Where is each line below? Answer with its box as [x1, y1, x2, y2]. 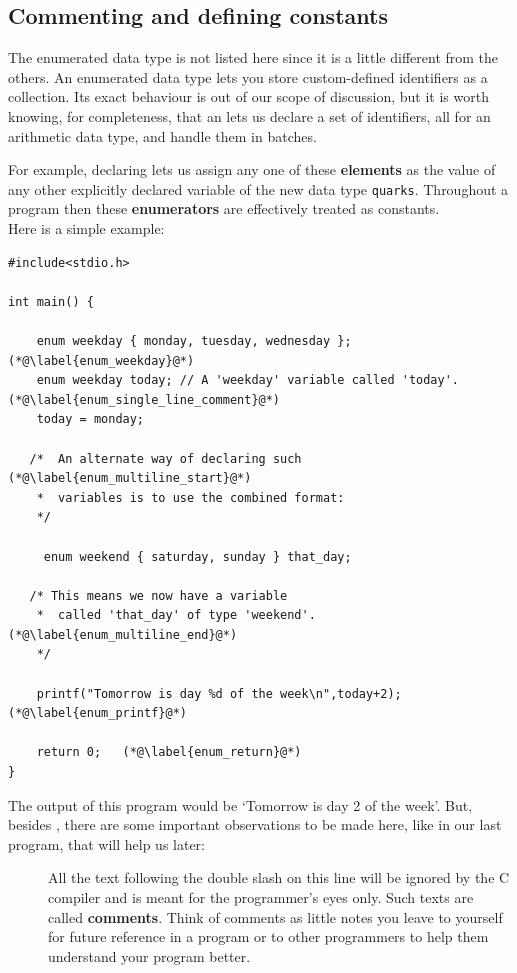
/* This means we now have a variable [29, 588, 288, 603]
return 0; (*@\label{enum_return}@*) [36, 745, 302, 760]
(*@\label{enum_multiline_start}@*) [8, 471, 252, 486]
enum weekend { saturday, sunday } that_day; [43, 549, 352, 564]
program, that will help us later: [8, 833, 205, 854]
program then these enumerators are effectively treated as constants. [8, 198, 440, 219]
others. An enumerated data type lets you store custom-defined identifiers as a [8, 66, 488, 87]
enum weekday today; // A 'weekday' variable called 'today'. [36, 373, 460, 388]
